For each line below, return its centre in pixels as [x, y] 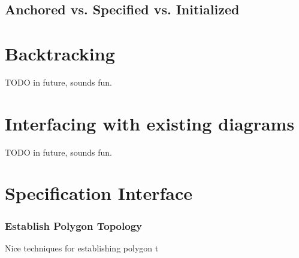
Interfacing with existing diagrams [150, 123]
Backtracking [60, 53]
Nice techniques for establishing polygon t [82, 248]
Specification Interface [99, 193]
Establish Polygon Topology [73, 225]
